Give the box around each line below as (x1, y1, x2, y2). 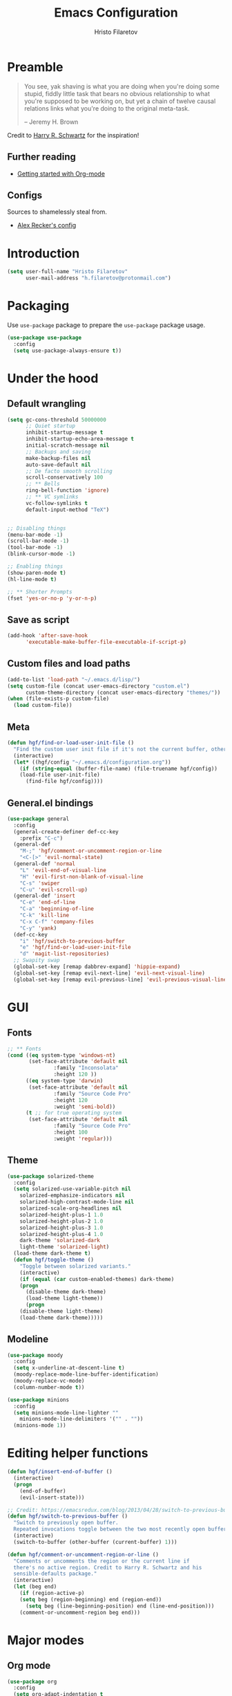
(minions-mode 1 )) (13, 1422, 67, 1429)
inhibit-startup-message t (25, 429, 104, 436)
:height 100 (53, 1129, 88, 1136)
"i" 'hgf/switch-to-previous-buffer (19, 937, 126, 945)
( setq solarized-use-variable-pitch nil (13, 1186, 131, 1192)
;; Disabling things (7, 524, 67, 532)
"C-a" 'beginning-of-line (19, 905, 95, 912)
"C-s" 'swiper (19, 880, 60, 887)
